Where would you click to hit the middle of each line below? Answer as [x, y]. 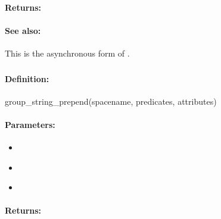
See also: [23, 30]
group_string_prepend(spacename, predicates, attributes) [111, 101]
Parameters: [30, 124]
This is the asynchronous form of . [67, 53]
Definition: [27, 78]
